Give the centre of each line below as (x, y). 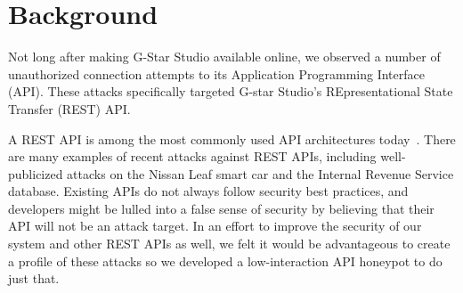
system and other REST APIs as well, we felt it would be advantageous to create (229, 244)
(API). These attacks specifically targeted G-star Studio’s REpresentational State (231, 91)
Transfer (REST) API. (69, 108)
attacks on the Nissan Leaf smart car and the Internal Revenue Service (260, 173)
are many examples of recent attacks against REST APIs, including (192, 156)
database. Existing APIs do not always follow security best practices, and (208, 191)
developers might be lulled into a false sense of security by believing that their (221, 208)
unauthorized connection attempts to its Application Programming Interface (216, 73)
